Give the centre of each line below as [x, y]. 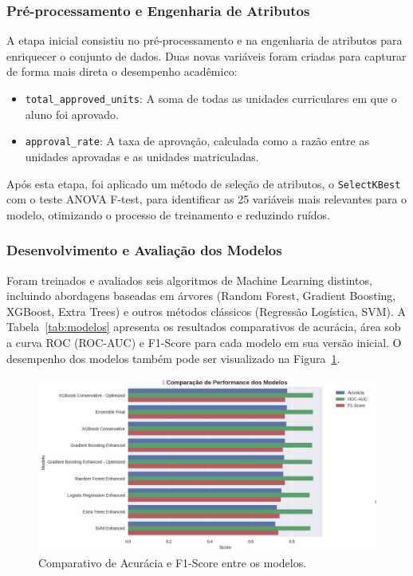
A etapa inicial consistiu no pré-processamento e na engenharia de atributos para [205, 40]
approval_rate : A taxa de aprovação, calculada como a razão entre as [197, 141]
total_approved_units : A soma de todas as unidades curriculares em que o [211, 98]
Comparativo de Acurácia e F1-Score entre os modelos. [173, 562]
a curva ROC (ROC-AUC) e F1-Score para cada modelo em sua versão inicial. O [204, 342]
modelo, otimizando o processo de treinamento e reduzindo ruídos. [168, 214]
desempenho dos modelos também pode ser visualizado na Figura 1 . [173, 358]
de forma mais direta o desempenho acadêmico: [122, 71]
